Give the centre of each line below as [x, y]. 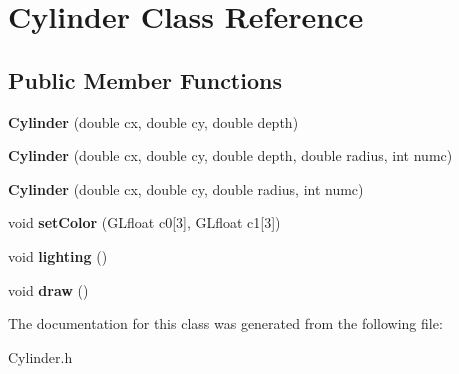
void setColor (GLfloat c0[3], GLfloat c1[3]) [144, 222]
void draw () [48, 289]
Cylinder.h [40, 356]
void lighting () [58, 255]
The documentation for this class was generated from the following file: [225, 323]
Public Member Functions [145, 79]
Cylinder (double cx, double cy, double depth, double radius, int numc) [230, 155]
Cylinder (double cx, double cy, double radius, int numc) [186, 188]
